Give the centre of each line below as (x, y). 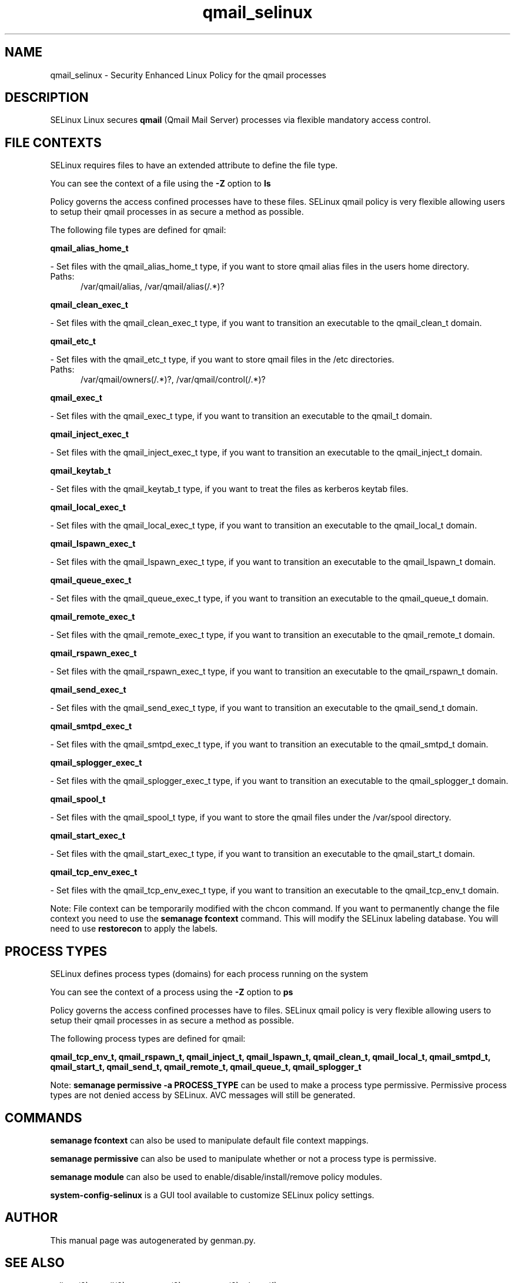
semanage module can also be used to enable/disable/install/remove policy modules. (216, 1176)
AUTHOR (31, 1218)
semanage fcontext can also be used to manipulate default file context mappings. (209, 1140)
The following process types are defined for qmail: (148, 1039)
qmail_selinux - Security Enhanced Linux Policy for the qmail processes (188, 75)
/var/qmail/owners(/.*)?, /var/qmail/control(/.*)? (173, 380)
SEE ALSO (35, 1263)
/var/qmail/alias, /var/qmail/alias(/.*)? (153, 287)
